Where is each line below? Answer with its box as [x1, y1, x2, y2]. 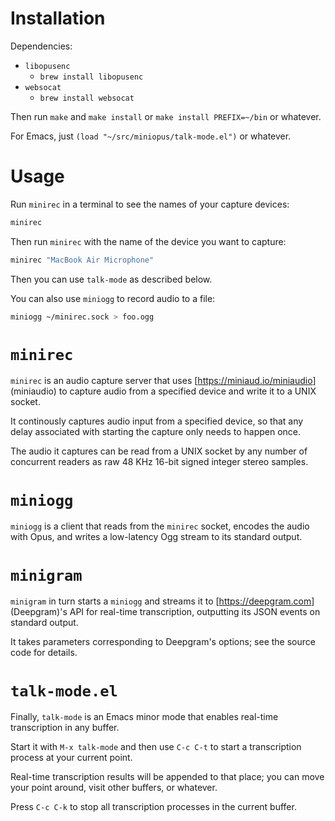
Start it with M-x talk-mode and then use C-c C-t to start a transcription [10, 741, 302, 753]
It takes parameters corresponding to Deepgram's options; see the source [10, 636, 316, 648]
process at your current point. [10, 752, 133, 764]
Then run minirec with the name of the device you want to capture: [10, 235, 287, 247]
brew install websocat [39, 93, 135, 103]
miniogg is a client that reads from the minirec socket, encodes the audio [10, 520, 310, 532]
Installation [10, 7, 106, 30]
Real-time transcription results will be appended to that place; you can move [10, 771, 325, 783]
